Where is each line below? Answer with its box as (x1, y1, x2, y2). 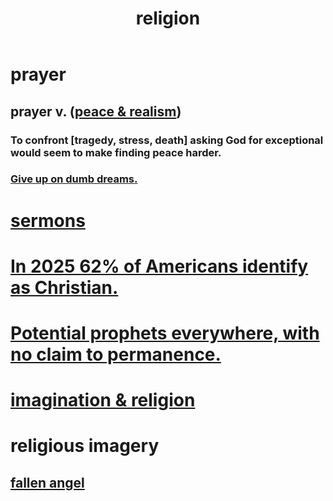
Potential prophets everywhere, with (10, 322, 320, 344)
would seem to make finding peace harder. (10, 145, 222, 159)
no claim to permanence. (10, 343, 222, 366)
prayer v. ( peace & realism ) (10, 103, 182, 120)
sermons (10, 209, 86, 232)
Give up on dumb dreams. (10, 172, 138, 186)
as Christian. (10, 276, 119, 299)
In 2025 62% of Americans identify (10, 255, 309, 277)
